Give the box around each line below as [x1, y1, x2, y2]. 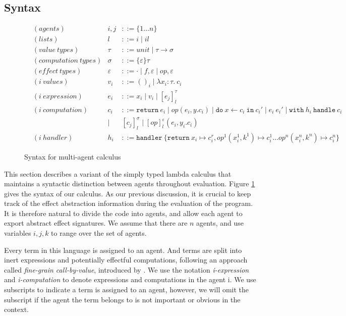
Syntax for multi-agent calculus [24, 151, 121, 162]
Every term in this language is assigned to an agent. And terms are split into [4, 244, 242, 255]
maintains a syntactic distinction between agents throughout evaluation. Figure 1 [4, 178, 255, 189]
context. [4, 304, 29, 314]
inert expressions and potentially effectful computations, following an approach [4, 254, 248, 265]
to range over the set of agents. [51, 228, 147, 238]
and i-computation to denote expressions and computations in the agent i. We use [4, 274, 256, 285]
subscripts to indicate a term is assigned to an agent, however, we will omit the [4, 284, 249, 295]
